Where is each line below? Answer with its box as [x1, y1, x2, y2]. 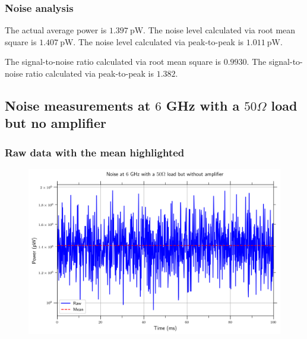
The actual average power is [5, 24, 107, 36]
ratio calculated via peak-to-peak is [26, 67, 154, 79]
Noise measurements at [5, 96, 151, 114]
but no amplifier [5, 114, 106, 132]
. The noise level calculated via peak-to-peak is [73, 35, 244, 48]
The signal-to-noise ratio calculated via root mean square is [5, 55, 221, 68]
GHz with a [166, 96, 240, 114]
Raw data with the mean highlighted [5, 145, 185, 159]
